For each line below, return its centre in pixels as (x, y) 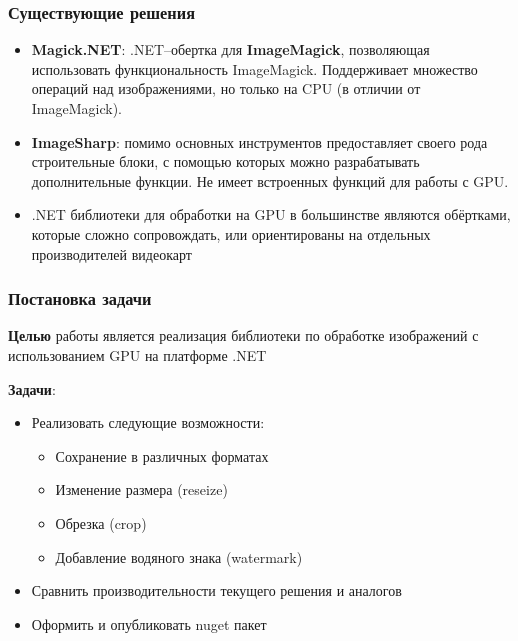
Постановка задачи (80, 298)
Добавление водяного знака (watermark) (179, 556)
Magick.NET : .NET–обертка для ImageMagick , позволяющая (230, 49)
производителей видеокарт (111, 253)
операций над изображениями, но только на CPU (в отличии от (226, 88)
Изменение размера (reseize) (141, 489)
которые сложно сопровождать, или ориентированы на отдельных (231, 233)
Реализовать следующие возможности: (148, 422)
